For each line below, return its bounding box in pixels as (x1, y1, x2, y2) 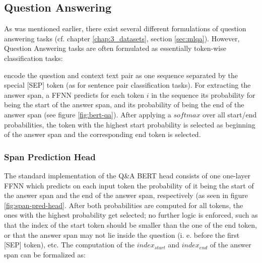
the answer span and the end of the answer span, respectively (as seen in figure (4, 190, 248, 201)
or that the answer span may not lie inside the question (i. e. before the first (4, 229, 240, 240)
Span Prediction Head (4, 150, 96, 163)
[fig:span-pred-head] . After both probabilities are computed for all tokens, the (4, 200, 243, 210)
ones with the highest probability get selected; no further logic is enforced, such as (4, 210, 258, 220)
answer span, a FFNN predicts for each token (4, 89, 144, 100)
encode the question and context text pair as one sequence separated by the (4, 70, 238, 80)
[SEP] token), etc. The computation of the (4, 239, 135, 250)
